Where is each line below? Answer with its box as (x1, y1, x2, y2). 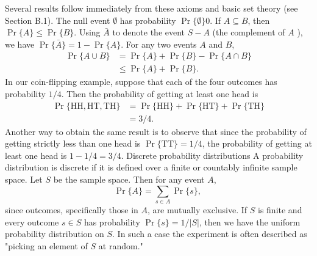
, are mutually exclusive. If (148, 203, 248, 216)
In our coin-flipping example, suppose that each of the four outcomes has (5, 75, 277, 88)
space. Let (5, 173, 43, 186)
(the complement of (212, 26, 285, 38)
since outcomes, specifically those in (5, 203, 138, 216)
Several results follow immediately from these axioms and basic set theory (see (5, 2, 298, 14)
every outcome (5, 215, 59, 228)
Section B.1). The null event (5, 13, 110, 26)
